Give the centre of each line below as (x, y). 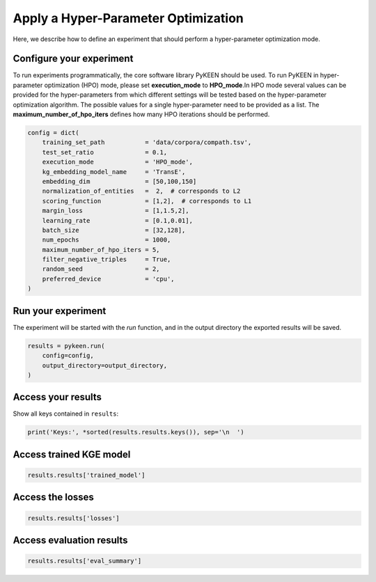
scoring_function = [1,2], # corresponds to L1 (147, 201)
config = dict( (53, 133)
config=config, (68, 356)
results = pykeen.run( (66, 346)
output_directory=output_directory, (104, 365)
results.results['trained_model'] (86, 475)
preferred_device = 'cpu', (108, 279)
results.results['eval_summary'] (85, 561)
